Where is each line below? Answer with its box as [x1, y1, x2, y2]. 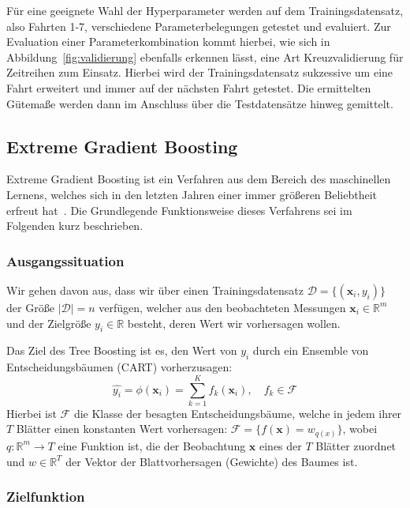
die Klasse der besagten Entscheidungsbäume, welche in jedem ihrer [73, 405, 402, 421]
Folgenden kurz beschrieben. [6, 217, 143, 234]
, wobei [342, 420, 378, 437]
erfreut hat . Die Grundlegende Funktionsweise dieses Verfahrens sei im [6, 201, 352, 218]
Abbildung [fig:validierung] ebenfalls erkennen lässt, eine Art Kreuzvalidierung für [6, 48, 404, 65]
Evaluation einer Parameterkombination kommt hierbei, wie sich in [6, 33, 330, 50]
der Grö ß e [6, 299, 54, 315]
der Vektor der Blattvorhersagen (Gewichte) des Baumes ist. [65, 453, 358, 469]
